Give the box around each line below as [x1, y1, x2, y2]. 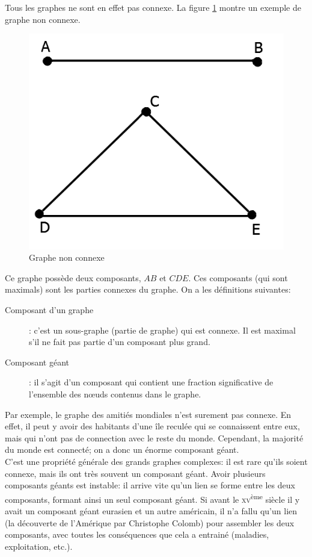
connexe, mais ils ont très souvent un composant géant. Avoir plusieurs [5, 467, 266, 479]
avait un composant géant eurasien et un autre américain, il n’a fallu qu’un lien [5, 505, 298, 517]
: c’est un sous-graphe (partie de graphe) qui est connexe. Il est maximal [29, 323, 296, 336]
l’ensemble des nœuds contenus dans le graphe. [29, 388, 201, 400]
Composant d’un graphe [5, 303, 94, 316]
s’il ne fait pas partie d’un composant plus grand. [29, 335, 210, 348]
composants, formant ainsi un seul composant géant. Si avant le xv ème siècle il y [5, 491, 300, 505]
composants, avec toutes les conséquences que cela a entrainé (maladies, [5, 528, 269, 541]
